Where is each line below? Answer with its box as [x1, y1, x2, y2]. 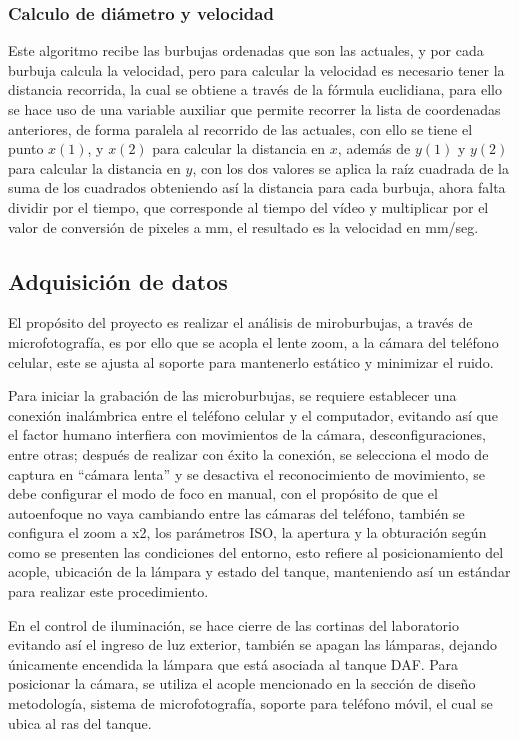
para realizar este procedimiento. [8, 581, 209, 602]
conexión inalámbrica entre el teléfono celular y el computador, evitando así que [8, 404, 498, 425]
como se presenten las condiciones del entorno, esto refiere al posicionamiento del [8, 541, 504, 562]
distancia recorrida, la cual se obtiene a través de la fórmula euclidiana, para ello [8, 79, 502, 100]
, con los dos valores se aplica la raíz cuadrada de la [192, 157, 509, 178]
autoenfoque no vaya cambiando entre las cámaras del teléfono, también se [8, 502, 465, 523]
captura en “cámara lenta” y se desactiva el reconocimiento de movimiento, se [8, 463, 486, 484]
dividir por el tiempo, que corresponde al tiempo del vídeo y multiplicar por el [8, 196, 489, 217]
